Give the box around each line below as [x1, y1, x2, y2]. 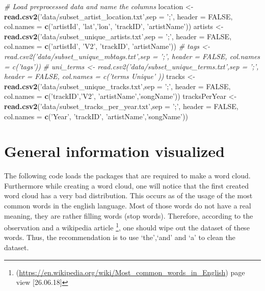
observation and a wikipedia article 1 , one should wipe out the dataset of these [4, 221, 250, 232]
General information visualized [4, 141, 225, 162]
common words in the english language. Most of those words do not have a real [4, 200, 251, 211]
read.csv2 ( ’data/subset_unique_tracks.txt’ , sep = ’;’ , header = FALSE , [4, 81, 231, 91]
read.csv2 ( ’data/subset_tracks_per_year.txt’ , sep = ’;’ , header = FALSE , [4, 100, 238, 111]
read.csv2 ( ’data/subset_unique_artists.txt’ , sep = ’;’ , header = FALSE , [4, 31, 232, 41]
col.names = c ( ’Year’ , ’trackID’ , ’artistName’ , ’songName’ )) [4, 111, 188, 121]
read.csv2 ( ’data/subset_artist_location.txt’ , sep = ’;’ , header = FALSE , [4, 11, 233, 21]
